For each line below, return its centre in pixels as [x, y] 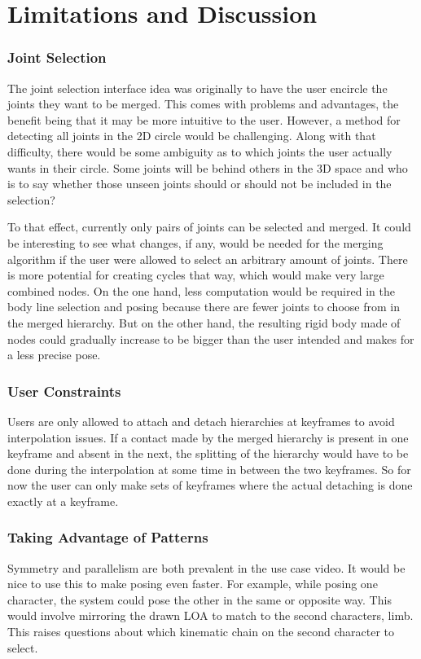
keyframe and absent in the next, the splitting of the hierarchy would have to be [208, 453]
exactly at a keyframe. [63, 501]
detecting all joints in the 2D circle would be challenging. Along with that [192, 136]
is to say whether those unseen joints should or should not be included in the [200, 184]
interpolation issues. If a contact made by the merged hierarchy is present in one [208, 437]
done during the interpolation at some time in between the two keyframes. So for [209, 469]
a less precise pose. [54, 355]
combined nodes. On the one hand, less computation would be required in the [201, 290]
